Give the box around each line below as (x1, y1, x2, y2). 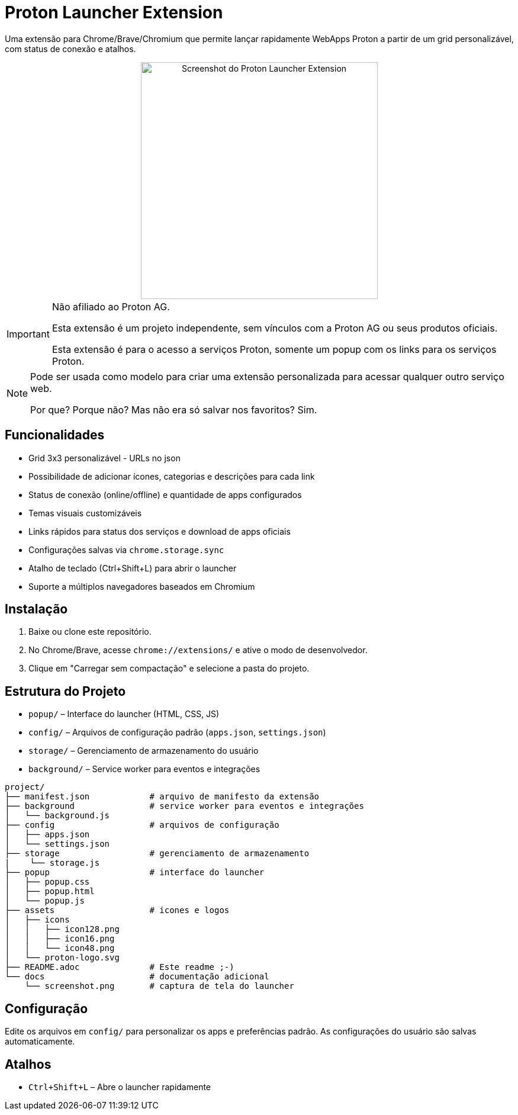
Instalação (5, 602, 68, 617)
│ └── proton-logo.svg (5, 953, 120, 963)
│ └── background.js (5, 811, 110, 821)
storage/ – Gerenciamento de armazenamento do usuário (28, 746, 259, 756)
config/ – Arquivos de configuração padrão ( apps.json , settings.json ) (28, 727, 326, 738)
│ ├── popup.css (5, 877, 90, 887)
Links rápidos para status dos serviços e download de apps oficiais (28, 526, 291, 536)
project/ (5, 782, 45, 792)
